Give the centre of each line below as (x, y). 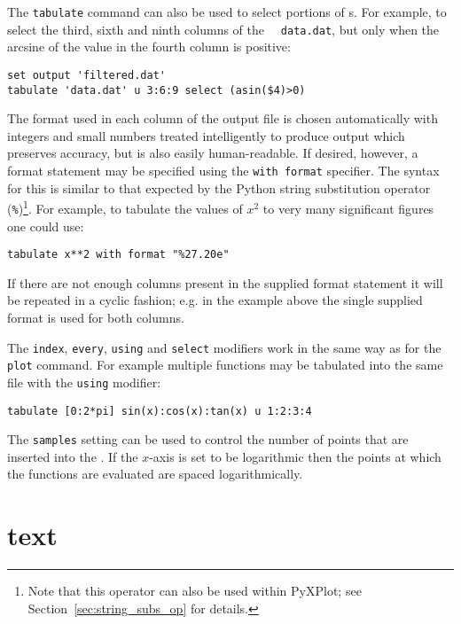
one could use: (46, 226)
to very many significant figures (348, 208)
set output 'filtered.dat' (86, 75)
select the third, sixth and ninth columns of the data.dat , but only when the (223, 29)
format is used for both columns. (96, 317)
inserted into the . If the (73, 456)
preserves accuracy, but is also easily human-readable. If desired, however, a (213, 153)
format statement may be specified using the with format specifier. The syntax (223, 170)
